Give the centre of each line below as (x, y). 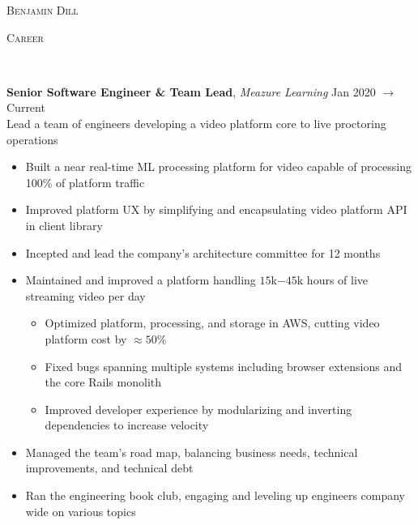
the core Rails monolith (103, 382)
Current (26, 107)
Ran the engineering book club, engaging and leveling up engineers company (215, 495)
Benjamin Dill (43, 10)
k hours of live (333, 280)
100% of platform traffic (85, 182)
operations (32, 139)
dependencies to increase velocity (127, 425)
